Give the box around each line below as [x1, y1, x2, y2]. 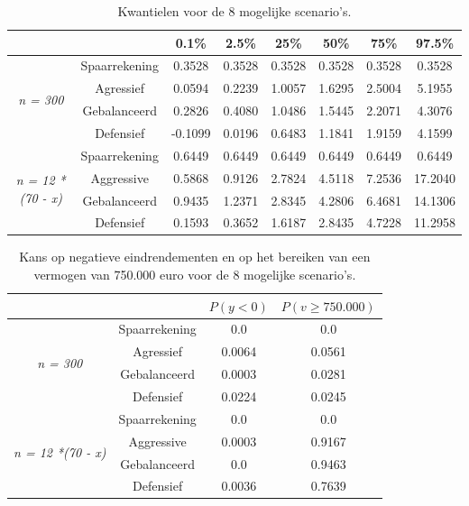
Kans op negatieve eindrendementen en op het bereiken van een [19, 247, 371, 266]
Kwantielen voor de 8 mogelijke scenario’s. [117, 2, 352, 20]
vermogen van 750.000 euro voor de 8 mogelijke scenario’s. [33, 265, 356, 284]
